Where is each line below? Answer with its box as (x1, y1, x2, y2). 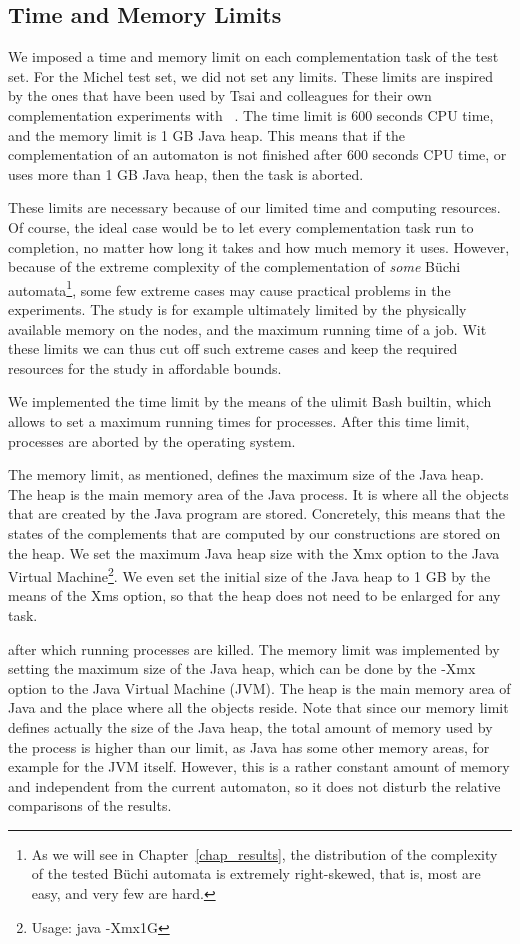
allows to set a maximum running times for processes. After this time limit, (8, 410, 470, 431)
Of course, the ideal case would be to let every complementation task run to (8, 216, 474, 237)
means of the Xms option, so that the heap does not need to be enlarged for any (8, 585, 501, 606)
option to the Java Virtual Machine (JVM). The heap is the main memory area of (8, 677, 511, 698)
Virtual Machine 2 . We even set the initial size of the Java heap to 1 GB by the (8, 563, 491, 586)
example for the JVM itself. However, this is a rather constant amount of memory (8, 756, 510, 777)
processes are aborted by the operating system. (8, 430, 296, 451)
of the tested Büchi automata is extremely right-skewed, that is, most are (31, 863, 481, 884)
